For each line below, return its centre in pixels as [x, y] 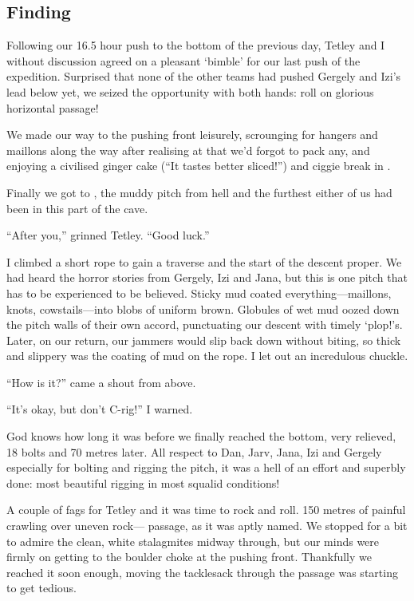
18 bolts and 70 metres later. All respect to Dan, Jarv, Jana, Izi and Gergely [194, 451]
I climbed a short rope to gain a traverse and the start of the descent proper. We [204, 261]
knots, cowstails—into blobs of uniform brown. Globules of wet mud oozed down [203, 308]
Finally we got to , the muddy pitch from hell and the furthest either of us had [199, 192]
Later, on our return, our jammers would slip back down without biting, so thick [204, 340]
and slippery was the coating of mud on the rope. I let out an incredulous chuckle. [207, 356]
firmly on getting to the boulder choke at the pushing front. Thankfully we [189, 557]
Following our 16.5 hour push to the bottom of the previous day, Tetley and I [196, 45]
